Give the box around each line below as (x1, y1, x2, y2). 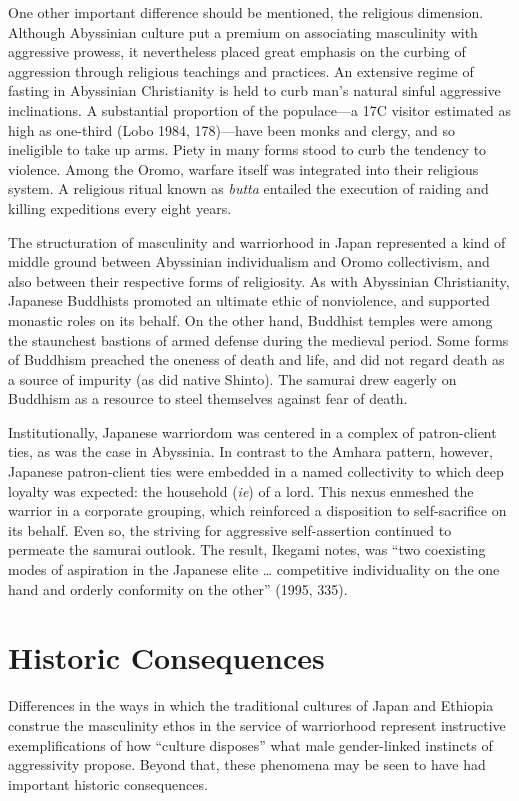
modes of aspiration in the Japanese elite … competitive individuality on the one (8, 559, 500, 580)
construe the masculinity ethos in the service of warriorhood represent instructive (8, 714, 506, 735)
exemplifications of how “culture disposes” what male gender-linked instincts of (8, 734, 493, 755)
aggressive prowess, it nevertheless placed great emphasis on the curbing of (8, 41, 466, 62)
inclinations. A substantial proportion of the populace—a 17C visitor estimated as (8, 99, 512, 120)
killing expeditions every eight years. (8, 197, 232, 218)
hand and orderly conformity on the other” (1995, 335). (8, 578, 348, 599)
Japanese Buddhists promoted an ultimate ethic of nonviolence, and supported (8, 290, 490, 311)
